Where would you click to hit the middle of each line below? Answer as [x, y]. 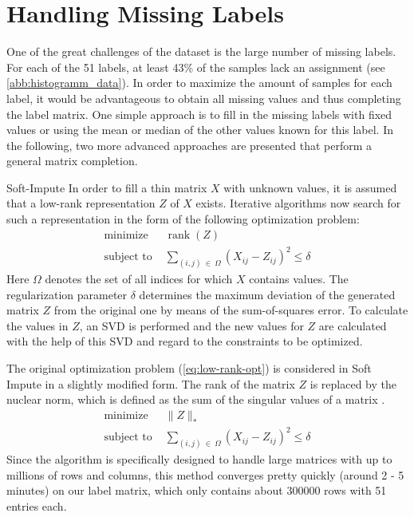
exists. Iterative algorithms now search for [298, 203]
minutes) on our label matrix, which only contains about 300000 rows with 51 [197, 490]
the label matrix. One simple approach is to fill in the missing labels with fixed [199, 114]
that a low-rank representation [81, 203]
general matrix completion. [72, 161]
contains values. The [299, 279]
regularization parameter [67, 294]
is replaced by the [353, 383]
